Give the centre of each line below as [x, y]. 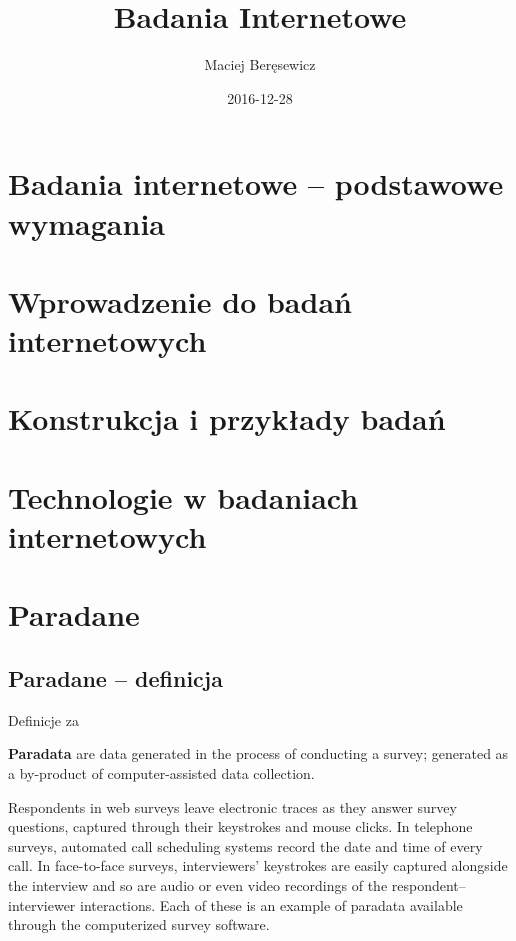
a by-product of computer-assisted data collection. [161, 772]
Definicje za [43, 719]
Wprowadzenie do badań [180, 300]
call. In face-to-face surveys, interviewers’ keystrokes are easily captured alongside [258, 865]
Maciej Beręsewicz [260, 64]
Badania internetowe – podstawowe [256, 183]
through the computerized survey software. [139, 924]
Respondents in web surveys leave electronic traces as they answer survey [232, 806]
